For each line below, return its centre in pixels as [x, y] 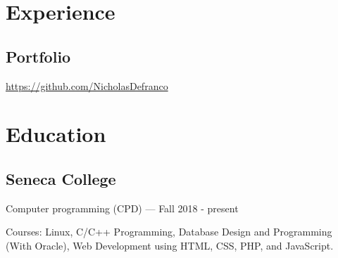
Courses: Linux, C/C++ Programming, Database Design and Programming [169, 232]
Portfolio [38, 56]
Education [56, 134]
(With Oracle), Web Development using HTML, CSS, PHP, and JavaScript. [170, 245]
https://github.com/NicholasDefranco [87, 85]
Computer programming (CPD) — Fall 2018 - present [122, 208]
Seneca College [61, 178]
